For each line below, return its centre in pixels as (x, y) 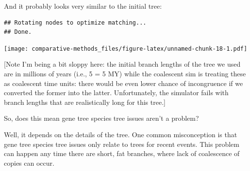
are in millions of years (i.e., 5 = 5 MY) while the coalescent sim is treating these (125, 74)
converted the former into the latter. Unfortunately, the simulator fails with (116, 93)
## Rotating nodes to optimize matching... (75, 22)
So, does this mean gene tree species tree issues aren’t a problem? (101, 118)
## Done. (18, 32)
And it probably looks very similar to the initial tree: (83, 6)
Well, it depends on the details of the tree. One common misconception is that (121, 134)
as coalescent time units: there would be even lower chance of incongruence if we (124, 83)
